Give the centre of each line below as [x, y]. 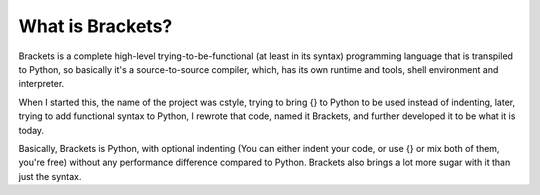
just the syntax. [50, 176]
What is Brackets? [95, 26]
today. [31, 130]
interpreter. [41, 84]
